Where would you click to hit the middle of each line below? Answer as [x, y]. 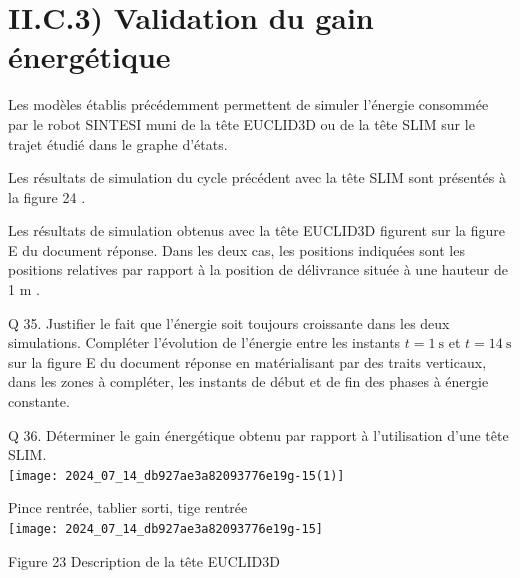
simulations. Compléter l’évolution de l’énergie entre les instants [204, 342]
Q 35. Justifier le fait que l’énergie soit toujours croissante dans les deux [229, 322]
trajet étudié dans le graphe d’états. [118, 143]
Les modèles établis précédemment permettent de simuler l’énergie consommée [248, 104]
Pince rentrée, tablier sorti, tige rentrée [128, 507]
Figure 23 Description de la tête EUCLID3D [144, 560]
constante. [39, 401]
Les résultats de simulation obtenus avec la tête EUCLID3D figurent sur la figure [256, 230]
